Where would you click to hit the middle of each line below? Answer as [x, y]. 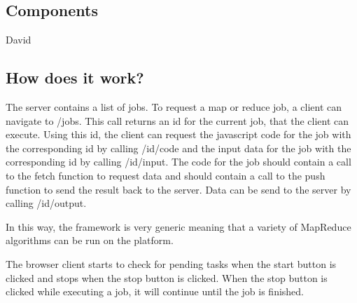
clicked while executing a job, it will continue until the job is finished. [155, 291]
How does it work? [75, 78]
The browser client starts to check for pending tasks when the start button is [171, 263]
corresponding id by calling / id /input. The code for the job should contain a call [178, 162]
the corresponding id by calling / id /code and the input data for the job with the [178, 148]
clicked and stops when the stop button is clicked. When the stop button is [167, 277]
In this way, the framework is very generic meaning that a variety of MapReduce [178, 226]
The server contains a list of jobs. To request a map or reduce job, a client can [174, 107]
